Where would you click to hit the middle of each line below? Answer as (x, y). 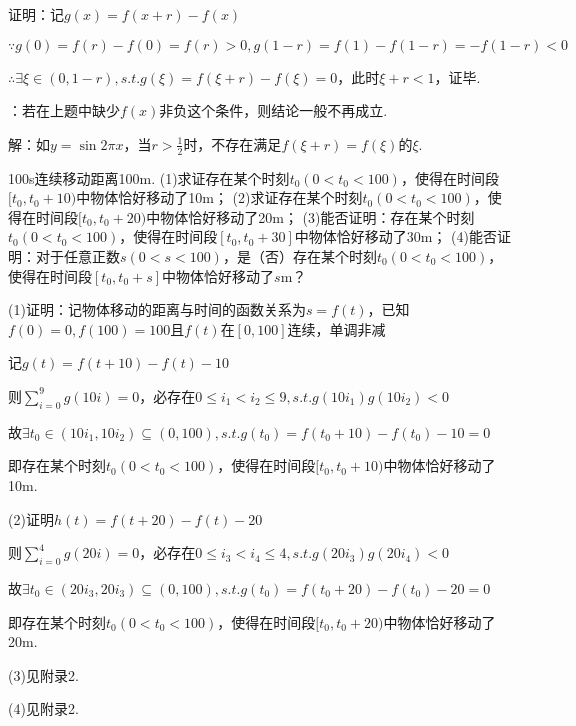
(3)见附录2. (43, 674)
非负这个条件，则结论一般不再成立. (273, 110)
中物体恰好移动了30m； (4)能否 (396, 236)
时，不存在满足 (232, 143)
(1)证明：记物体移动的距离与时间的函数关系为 (157, 309)
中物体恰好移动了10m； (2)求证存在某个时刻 (219, 197)
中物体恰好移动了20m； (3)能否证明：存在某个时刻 (310, 216)
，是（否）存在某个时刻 (299, 255)
